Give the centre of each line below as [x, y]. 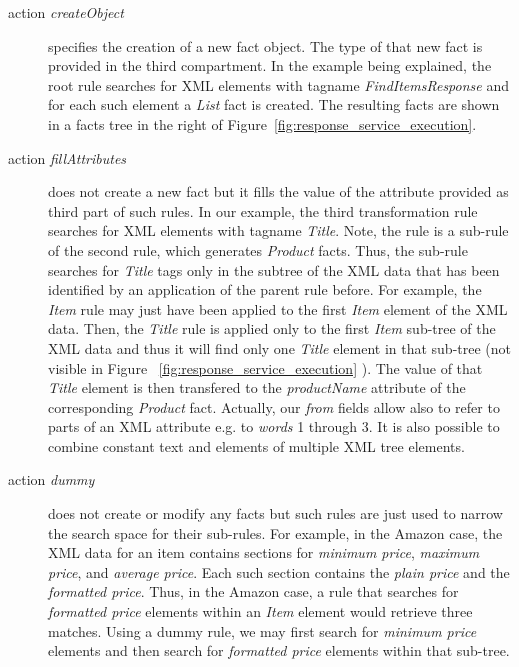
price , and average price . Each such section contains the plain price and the [279, 571]
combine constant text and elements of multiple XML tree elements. [256, 445]
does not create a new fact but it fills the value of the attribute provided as [278, 191]
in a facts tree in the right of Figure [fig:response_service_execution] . [262, 123]
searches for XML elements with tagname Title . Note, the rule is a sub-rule [278, 230]
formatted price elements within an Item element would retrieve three [260, 611]
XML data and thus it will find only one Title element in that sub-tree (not [280, 347]
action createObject [66, 12]
